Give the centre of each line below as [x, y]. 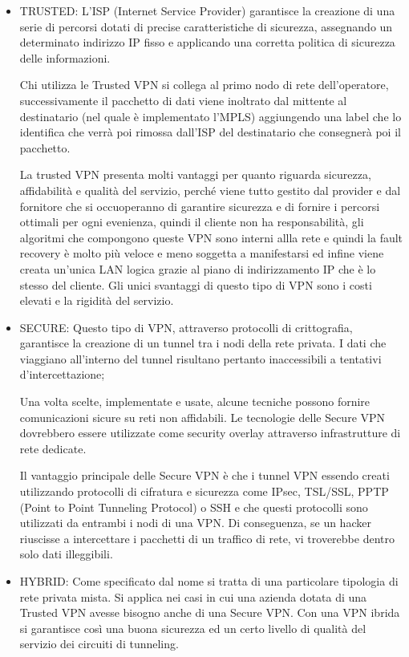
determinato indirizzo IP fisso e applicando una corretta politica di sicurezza [207, 42]
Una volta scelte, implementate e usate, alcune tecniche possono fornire [195, 401]
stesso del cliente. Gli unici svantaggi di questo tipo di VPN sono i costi [196, 284]
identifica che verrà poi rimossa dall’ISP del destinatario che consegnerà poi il [210, 132]
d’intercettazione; [62, 374]
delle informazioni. [65, 57]
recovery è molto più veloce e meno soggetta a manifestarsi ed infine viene [202, 253]
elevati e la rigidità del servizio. [97, 300]
